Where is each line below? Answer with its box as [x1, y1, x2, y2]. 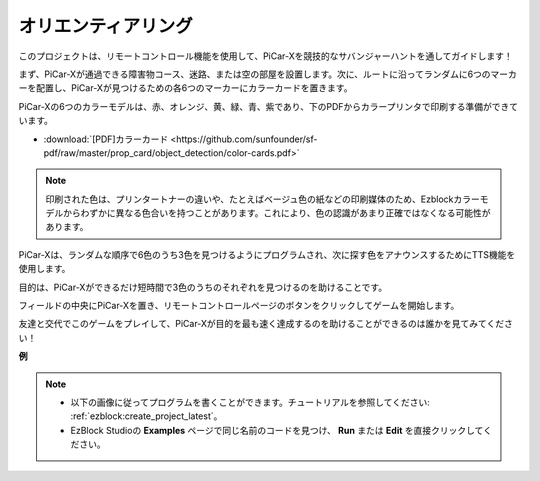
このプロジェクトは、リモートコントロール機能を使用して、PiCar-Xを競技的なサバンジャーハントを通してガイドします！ [18, 50, 514, 62]
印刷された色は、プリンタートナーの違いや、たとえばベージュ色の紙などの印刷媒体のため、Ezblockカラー [45, 193, 480, 205]
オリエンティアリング [18, 15, 194, 37]
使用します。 [18, 263, 71, 275]
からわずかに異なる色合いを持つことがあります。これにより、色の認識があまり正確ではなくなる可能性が [62, 207, 491, 219]
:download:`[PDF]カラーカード [43, 133, 169, 145]
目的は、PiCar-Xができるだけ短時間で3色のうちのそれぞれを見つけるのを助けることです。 [18, 281, 388, 293]
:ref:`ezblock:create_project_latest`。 [70, 410, 223, 422]
